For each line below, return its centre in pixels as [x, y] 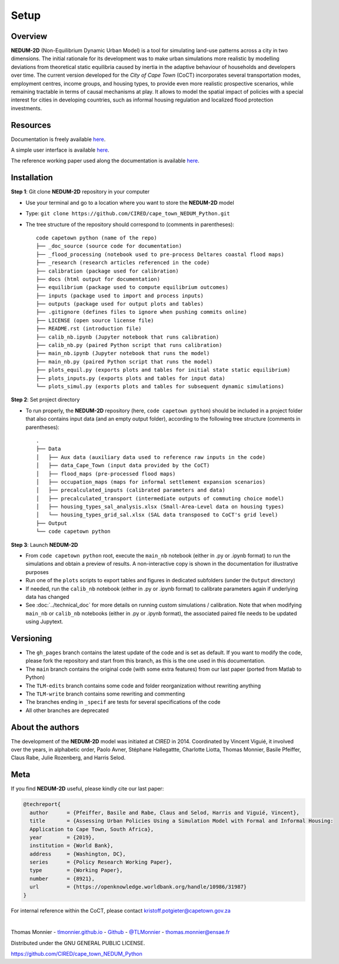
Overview [29, 36]
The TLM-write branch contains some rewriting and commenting [105, 694]
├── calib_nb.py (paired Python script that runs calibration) [129, 345]
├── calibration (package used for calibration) [107, 271]
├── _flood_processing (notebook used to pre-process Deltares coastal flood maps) [160, 254]
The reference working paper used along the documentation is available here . [105, 161]
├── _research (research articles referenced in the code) [123, 263]
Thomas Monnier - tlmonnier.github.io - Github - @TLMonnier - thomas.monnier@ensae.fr [120, 932]
